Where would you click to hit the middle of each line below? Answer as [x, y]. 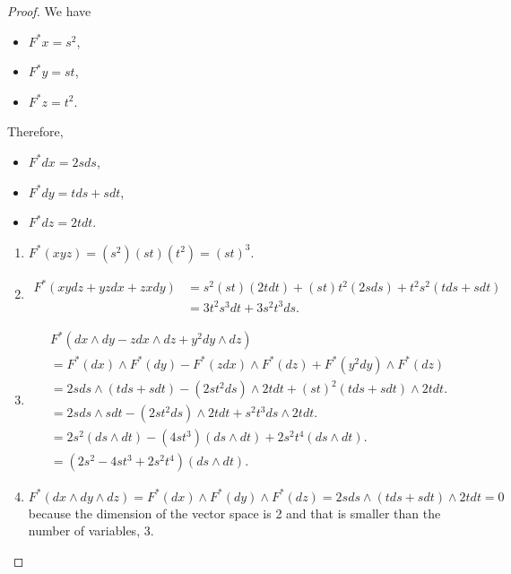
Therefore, [35, 131]
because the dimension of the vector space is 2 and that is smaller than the [234, 513]
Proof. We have [49, 11]
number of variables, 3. [91, 531]
